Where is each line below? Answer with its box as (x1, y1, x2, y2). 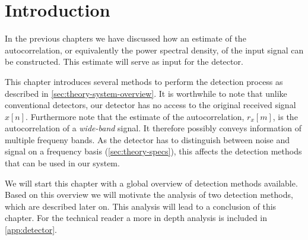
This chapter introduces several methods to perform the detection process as (5, 75, 283, 87)
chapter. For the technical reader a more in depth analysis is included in (5, 211, 268, 224)
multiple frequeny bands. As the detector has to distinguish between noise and (5, 133, 290, 146)
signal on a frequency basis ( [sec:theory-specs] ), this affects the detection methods (5, 145, 302, 157)
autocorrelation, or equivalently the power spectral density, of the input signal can (5, 43, 304, 56)
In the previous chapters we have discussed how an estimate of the (5, 32, 246, 45)
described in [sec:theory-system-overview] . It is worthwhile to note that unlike (5, 87, 287, 99)
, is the (272, 110, 298, 122)
